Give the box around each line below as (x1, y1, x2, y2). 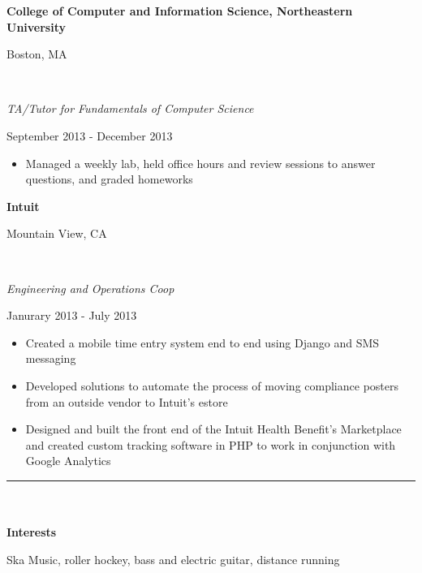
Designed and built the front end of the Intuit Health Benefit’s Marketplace (25, 420, 402, 437)
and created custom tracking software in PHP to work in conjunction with (25, 436, 396, 453)
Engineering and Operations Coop (6, 279, 174, 296)
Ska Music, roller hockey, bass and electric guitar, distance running (6, 550, 340, 567)
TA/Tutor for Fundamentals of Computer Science (6, 100, 254, 117)
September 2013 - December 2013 (6, 127, 173, 144)
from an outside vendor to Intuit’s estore (25, 393, 228, 410)
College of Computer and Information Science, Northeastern (6, 2, 353, 19)
